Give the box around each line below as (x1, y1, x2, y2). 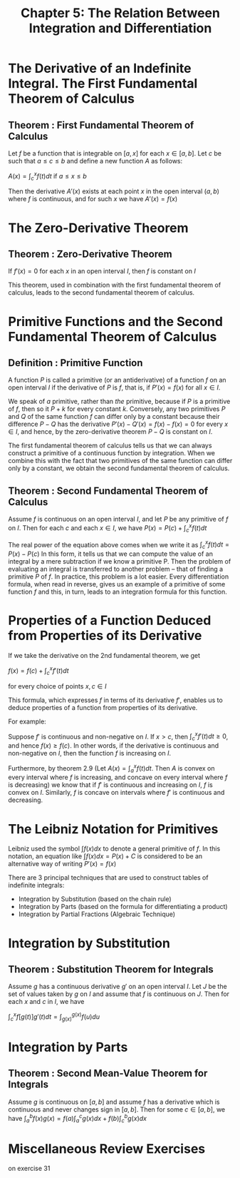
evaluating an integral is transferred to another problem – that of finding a (8, 565, 224, 574)
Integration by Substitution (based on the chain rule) (18, 895, 172, 903)
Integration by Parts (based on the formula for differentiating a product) (18, 903, 228, 911)
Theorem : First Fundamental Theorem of (8, 119, 194, 131)
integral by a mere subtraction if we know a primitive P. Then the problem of (8, 557, 231, 566)
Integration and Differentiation (28, 20, 212, 36)
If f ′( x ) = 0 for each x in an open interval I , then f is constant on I (8, 267, 197, 275)
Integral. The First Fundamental (8, 76, 198, 92)
